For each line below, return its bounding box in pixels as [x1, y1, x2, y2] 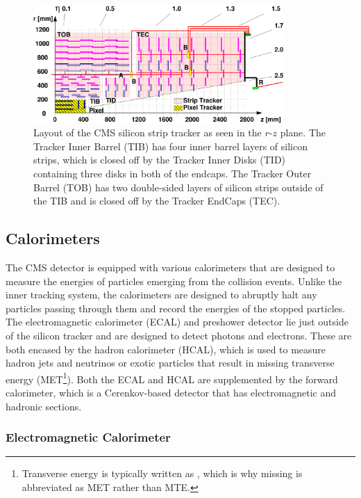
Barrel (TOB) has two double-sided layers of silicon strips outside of [33, 179, 324, 194]
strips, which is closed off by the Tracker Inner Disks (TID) [33, 152, 286, 167]
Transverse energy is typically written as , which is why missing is [22, 466, 303, 481]
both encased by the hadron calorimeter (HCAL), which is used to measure [6, 342, 326, 356]
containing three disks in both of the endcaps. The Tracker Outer [33, 166, 312, 180]
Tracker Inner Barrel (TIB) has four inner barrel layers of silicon [33, 138, 308, 153]
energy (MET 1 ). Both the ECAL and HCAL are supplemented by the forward [6, 369, 338, 386]
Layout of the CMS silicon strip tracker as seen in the [33, 125, 262, 140]
